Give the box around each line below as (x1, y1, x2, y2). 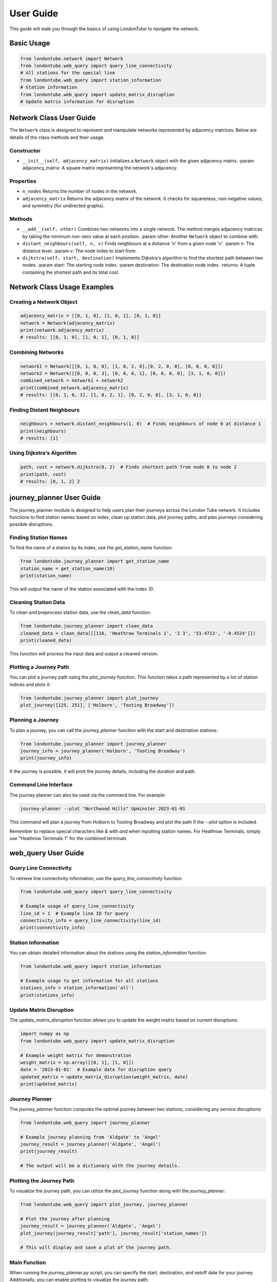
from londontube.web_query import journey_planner (20, 1119, 151, 1126)
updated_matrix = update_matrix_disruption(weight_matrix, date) (20, 1074, 188, 1079)
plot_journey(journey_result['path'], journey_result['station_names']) (20, 1230, 207, 1236)
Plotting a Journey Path (9, 663, 69, 670)
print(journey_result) (20, 1149, 77, 1154)
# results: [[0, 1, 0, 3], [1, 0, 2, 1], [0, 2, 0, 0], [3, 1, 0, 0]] (20, 392, 202, 398)
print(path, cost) (20, 471, 67, 477)
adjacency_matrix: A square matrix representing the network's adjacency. (22, 165, 178, 171)
